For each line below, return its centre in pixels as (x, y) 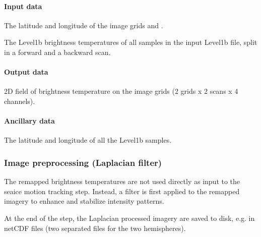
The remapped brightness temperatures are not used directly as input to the (122, 181)
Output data (26, 72)
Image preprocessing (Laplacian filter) (83, 162)
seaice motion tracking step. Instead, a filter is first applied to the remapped (122, 191)
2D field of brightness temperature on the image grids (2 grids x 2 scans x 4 (121, 91)
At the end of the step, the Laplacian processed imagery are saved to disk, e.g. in (129, 218)
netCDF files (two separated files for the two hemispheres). (95, 228)
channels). (20, 101)
